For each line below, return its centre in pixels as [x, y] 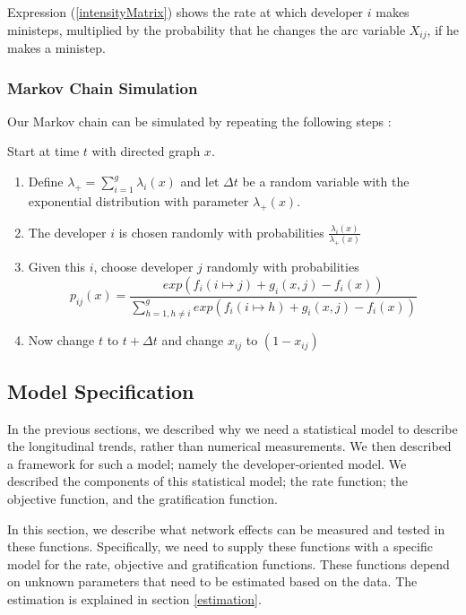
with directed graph [146, 151]
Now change [61, 340]
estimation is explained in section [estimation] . [134, 598]
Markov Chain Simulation [103, 87]
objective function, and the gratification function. [142, 498]
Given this [56, 267]
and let [200, 182]
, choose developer [143, 267]
